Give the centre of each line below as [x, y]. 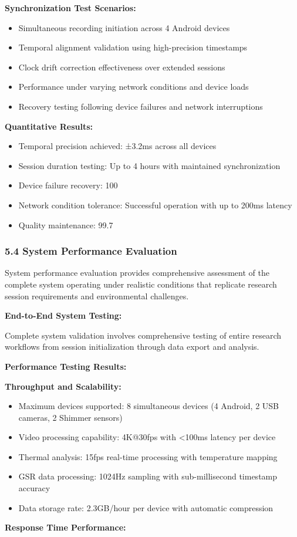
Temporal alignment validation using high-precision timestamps [133, 47]
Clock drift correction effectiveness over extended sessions [122, 67]
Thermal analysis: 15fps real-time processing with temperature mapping [148, 456]
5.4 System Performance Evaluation [91, 251]
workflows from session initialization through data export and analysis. [132, 347]
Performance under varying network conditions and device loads [134, 87]
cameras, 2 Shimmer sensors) [70, 417]
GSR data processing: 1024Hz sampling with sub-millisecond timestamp [148, 476]
